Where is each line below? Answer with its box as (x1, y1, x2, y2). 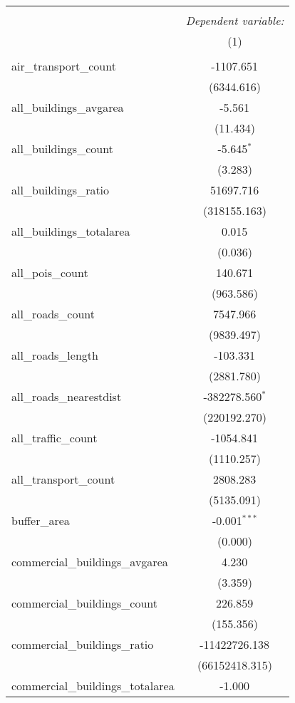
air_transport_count (11, 58, 116, 74)
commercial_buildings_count (11, 595, 158, 611)
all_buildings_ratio (11, 182, 110, 198)
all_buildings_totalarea (11, 223, 130, 239)
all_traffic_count (11, 429, 98, 446)
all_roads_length (11, 347, 98, 363)
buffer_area (11, 512, 70, 528)
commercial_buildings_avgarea (11, 553, 168, 570)
